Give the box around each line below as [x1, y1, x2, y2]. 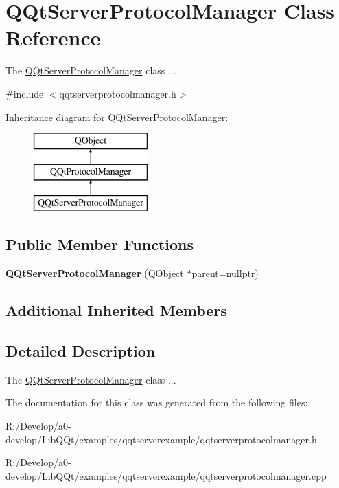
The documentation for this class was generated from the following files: [5, 395, 308, 410]
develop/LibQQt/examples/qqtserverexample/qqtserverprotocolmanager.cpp [5, 468, 327, 483]
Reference [5, 23, 101, 52]
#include [5, 86, 44, 100]
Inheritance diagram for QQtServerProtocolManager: [5, 109, 229, 124]
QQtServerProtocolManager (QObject [5, 266, 184, 280]
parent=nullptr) [191, 266, 259, 280]
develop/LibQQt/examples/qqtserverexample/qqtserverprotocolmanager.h [5, 432, 317, 446]
